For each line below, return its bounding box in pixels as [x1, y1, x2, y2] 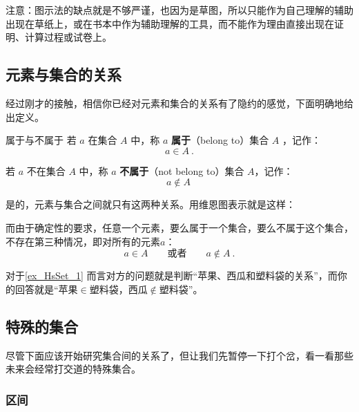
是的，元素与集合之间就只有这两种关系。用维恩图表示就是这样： [6, 197, 295, 212]
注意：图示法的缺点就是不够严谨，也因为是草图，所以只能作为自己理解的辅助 [6, 3, 353, 17]
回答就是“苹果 [14, 281, 78, 296]
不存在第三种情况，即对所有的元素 [6, 234, 160, 248]
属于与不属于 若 [6, 133, 77, 147]
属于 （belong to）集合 [171, 133, 269, 147]
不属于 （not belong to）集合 [119, 163, 244, 178]
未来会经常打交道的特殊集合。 [6, 362, 141, 376]
